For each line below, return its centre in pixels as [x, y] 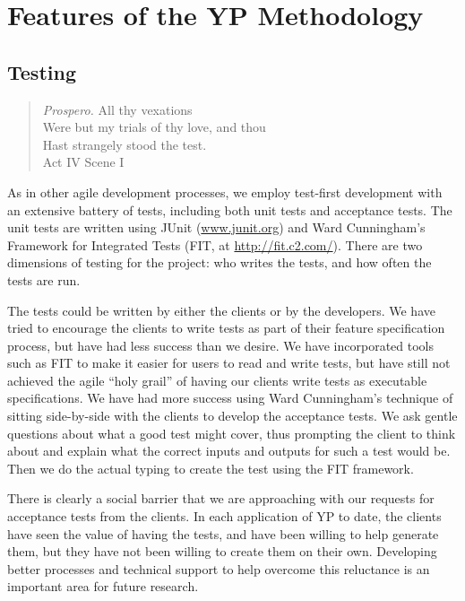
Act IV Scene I [83, 162]
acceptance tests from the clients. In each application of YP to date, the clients [224, 516]
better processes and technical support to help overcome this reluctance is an [219, 568]
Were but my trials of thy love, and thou [154, 127]
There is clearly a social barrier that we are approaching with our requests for [221, 498]
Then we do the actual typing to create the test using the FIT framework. [211, 468]
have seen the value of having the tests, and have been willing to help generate [223, 533]
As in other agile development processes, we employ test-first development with [225, 192]
